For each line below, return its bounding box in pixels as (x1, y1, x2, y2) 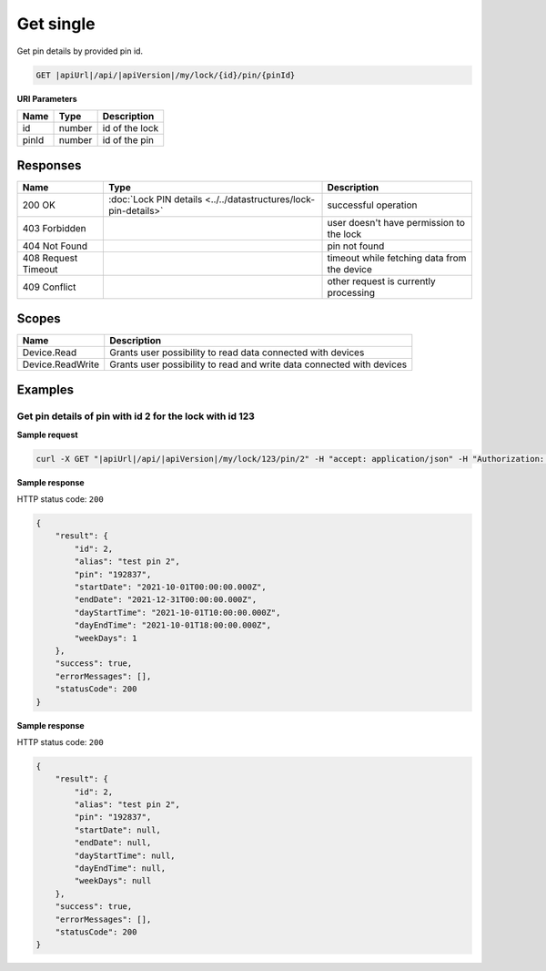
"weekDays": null (74, 875, 152, 886)
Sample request (16, 429, 78, 440)
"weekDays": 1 (74, 633, 137, 643)
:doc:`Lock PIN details (108, 193, 203, 206)
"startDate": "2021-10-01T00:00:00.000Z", (74, 582, 268, 592)
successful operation (327, 199, 418, 211)
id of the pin (102, 133, 155, 146)
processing (327, 287, 376, 300)
